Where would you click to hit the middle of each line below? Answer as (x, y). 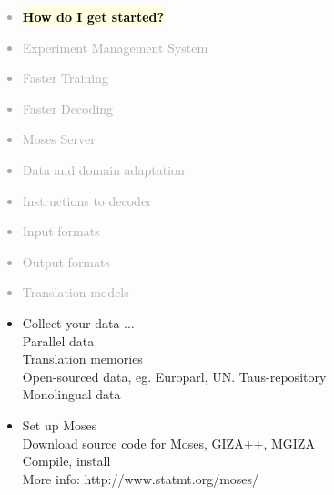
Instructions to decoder (87, 200)
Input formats (61, 231)
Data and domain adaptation (103, 169)
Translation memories (82, 359)
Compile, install (66, 461)
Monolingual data (71, 394)
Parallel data (58, 340)
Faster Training (65, 78)
